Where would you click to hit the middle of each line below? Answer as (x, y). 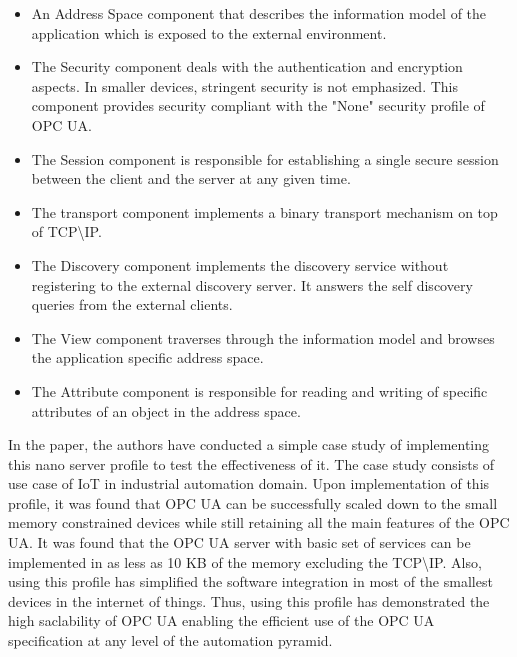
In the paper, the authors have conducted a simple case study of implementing (249, 444)
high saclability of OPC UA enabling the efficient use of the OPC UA (221, 620)
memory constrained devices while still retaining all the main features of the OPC (259, 522)
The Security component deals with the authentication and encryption (247, 66)
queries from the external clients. (132, 304)
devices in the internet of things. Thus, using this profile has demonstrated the (249, 600)
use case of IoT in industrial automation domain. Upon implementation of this (249, 483)
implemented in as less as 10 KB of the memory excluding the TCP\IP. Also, (245, 561)
